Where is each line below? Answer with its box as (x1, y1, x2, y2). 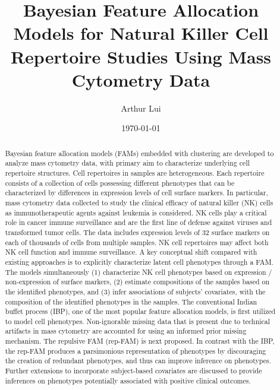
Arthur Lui (121, 102, 161, 114)
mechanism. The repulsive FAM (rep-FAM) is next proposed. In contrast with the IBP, (5, 336, 275, 346)
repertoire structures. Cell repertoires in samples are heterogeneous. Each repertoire (5, 167, 265, 177)
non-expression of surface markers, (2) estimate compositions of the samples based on (5, 277, 270, 287)
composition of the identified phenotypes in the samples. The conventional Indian (5, 296, 257, 306)
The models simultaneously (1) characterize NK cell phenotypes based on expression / (5, 267, 272, 277)
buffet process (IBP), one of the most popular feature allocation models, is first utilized (5, 306, 276, 316)
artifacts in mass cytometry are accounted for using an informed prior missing (5, 326, 247, 336)
